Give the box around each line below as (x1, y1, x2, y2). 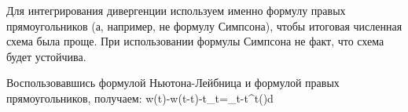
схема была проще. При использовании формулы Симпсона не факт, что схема (6, 33, 384, 49)
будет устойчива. (6, 48, 86, 64)
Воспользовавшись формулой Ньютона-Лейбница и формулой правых (6, 74, 340, 91)
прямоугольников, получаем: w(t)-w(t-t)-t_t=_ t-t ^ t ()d (6, 89, 274, 106)
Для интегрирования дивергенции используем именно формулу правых (6, 2, 346, 18)
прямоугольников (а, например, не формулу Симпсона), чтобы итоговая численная (6, 17, 402, 34)
